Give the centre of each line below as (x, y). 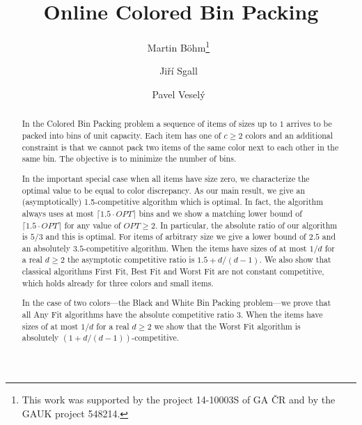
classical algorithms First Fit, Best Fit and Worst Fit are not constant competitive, (173, 271)
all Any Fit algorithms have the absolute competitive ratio (128, 314)
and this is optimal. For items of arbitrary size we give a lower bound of (176, 237)
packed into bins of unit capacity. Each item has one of (121, 136)
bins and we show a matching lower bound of (220, 213)
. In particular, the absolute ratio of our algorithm (246, 225)
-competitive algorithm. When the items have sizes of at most (195, 248)
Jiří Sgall (179, 71)
